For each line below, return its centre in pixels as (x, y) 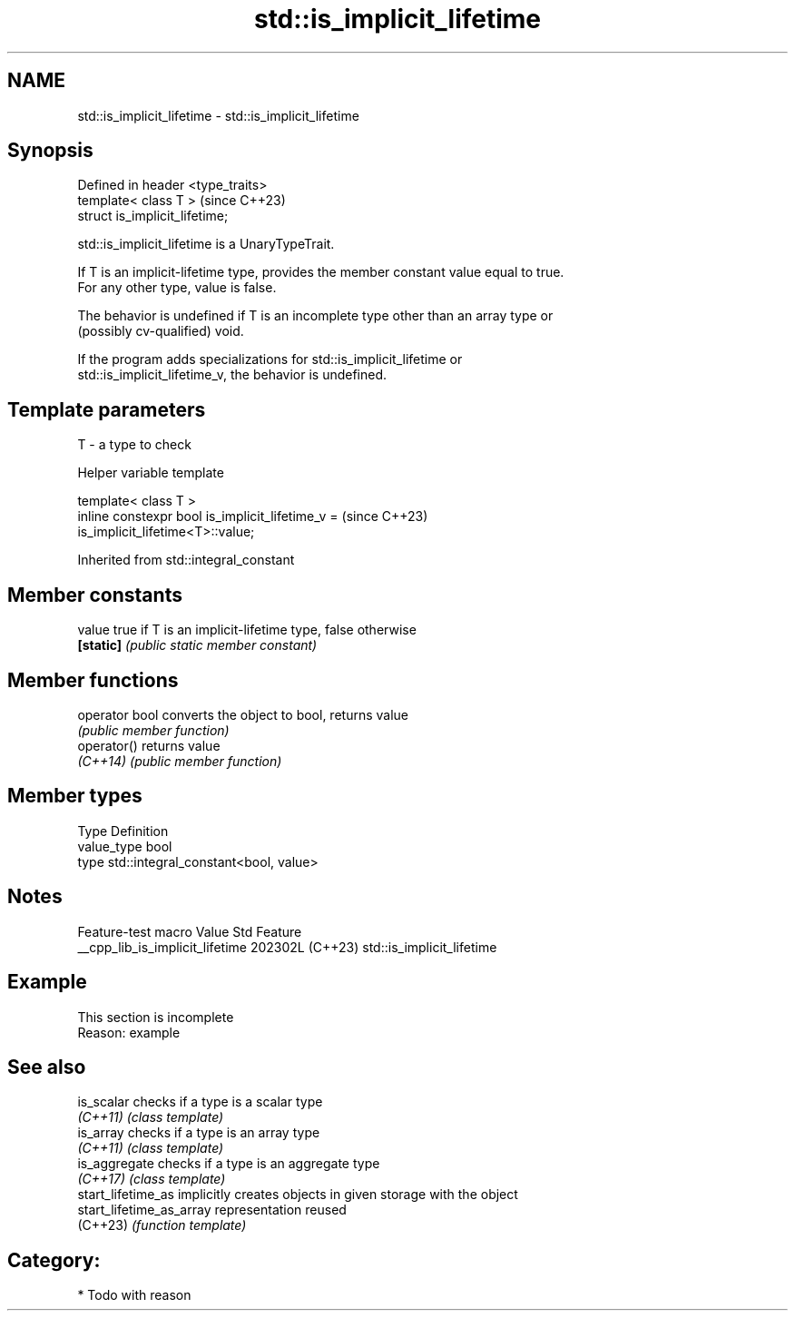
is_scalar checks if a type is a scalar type (200, 1102)
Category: (54, 1260)
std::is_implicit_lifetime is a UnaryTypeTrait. (206, 244)
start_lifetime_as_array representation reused (212, 1210)
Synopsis (50, 151)
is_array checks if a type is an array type (199, 1133)
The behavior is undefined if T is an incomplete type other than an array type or (315, 316)
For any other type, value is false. (177, 288)
